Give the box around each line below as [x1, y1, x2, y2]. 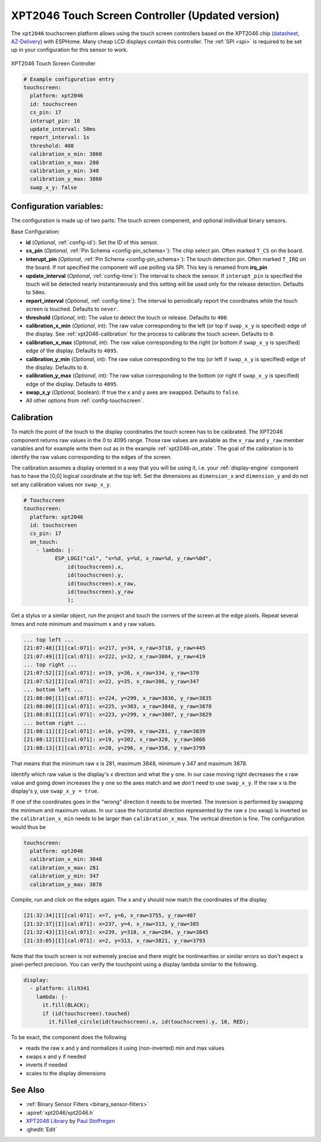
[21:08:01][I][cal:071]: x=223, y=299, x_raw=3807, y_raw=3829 [23, 711, 212, 718]
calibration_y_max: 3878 [30, 881, 102, 888]
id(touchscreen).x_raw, [67, 580, 137, 587]
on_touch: [30, 539, 59, 545]
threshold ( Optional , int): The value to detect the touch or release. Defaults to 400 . [26, 314, 229, 321]
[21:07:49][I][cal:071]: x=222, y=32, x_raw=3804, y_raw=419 [23, 653, 206, 660]
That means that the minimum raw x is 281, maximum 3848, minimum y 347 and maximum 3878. [11, 759, 248, 767]
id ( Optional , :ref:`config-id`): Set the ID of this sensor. [26, 239, 159, 246]
